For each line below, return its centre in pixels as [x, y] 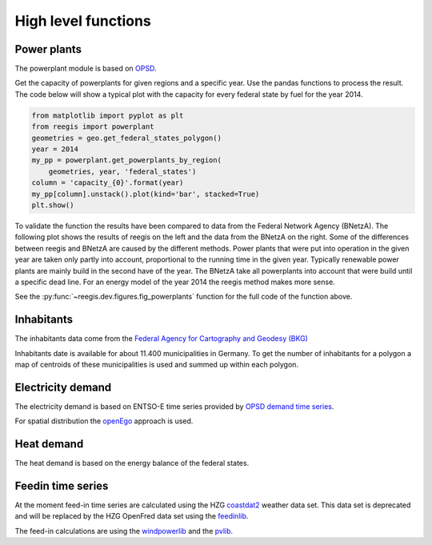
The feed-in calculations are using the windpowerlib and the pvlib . [124, 531]
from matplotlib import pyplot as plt [108, 115]
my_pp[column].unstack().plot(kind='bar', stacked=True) [146, 194]
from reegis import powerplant [93, 127]
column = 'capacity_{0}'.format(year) [108, 183]
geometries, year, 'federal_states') [122, 171]
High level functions [83, 21]
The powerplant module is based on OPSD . [86, 69]
